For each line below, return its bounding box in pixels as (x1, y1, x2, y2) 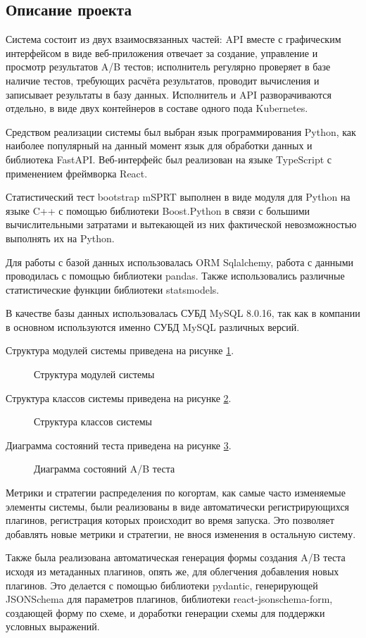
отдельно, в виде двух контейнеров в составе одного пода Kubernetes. (6, 101, 308, 115)
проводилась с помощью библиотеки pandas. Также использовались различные (6, 268, 345, 283)
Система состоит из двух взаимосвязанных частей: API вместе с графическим (6, 32, 341, 46)
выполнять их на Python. (6, 230, 115, 245)
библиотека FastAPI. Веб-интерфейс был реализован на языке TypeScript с (6, 151, 332, 166)
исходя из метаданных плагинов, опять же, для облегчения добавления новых (6, 564, 339, 579)
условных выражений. (6, 619, 100, 634)
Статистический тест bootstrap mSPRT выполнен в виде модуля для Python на (6, 189, 351, 204)
